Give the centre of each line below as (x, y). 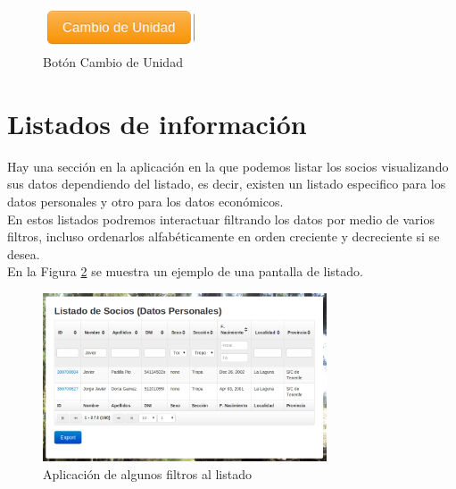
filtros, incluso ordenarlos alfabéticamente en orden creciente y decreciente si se (224, 236)
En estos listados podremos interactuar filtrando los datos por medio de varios (221, 219)
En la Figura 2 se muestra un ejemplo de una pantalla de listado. (185, 271)
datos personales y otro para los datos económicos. (145, 201)
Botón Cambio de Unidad (113, 62)
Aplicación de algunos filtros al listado (148, 473)
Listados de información (157, 123)
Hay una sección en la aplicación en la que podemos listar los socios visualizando (228, 166)
